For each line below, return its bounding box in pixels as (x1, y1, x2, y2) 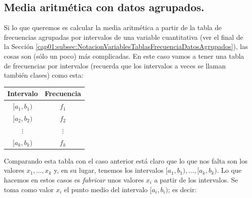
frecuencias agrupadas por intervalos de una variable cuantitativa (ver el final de (4, 32, 243, 42)
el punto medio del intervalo (64, 184, 148, 194)
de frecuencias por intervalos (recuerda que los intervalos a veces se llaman (4, 60, 226, 70)
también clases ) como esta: (4, 70, 84, 80)
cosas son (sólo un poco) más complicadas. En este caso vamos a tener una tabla (4, 50, 244, 61)
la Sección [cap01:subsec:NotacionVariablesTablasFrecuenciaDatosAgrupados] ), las (4, 41, 248, 51)
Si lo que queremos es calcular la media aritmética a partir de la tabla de (4, 22, 222, 33)
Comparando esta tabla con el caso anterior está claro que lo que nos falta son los (4, 155, 248, 165)
